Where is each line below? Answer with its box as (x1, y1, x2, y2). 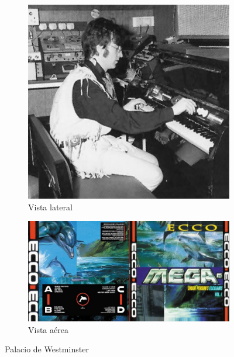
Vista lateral (28, 200, 73, 213)
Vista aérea (28, 323, 68, 335)
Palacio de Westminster (5, 343, 89, 355)
